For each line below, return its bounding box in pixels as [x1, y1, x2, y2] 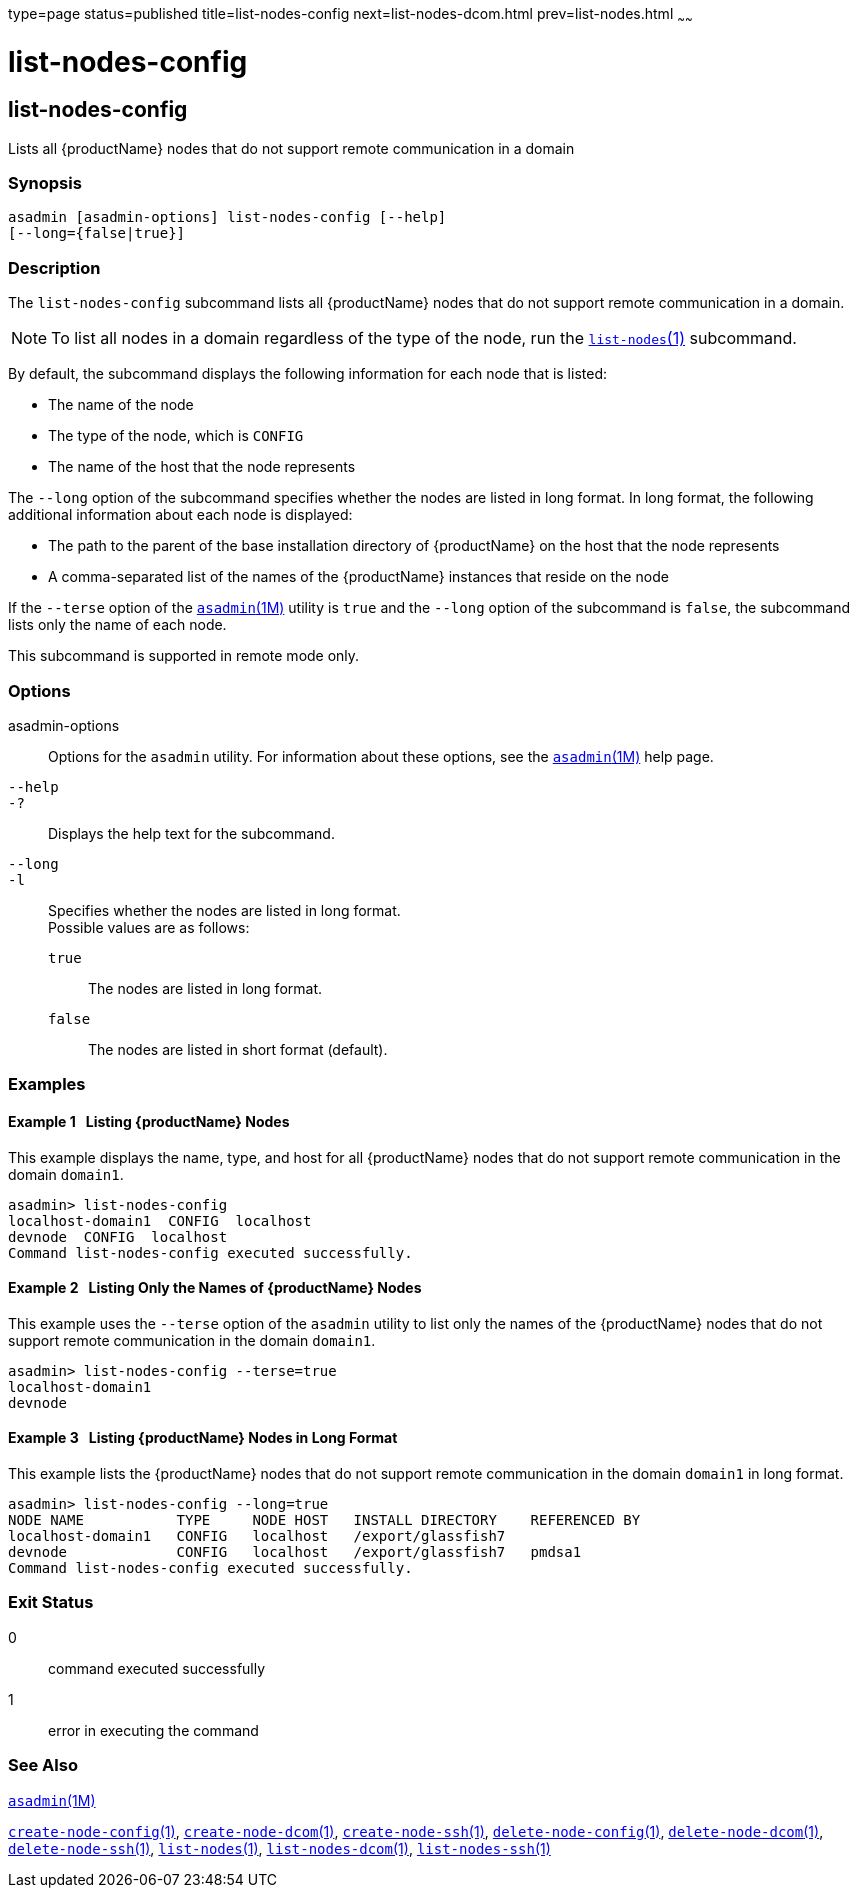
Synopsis [8, 173, 82, 194]
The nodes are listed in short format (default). [88, 1040, 388, 1058]
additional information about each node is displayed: [8, 506, 353, 524]
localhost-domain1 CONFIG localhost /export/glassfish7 [8, 1528, 506, 1544]
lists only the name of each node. [8, 616, 227, 634]
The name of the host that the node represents [48, 458, 356, 476]
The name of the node [48, 396, 194, 414]
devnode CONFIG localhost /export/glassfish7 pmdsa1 [8, 1544, 582, 1560]
